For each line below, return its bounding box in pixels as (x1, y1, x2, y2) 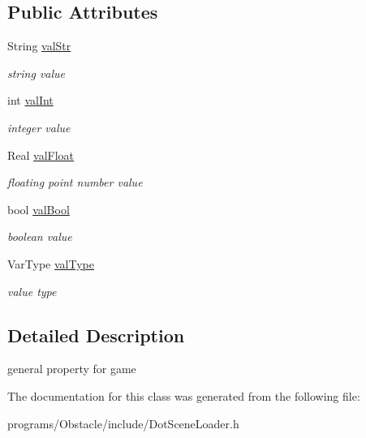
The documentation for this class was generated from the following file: (7, 387, 360, 404)
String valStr (7, 37, 71, 54)
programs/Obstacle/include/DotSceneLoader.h (7, 414, 239, 432)
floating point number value (7, 174, 143, 191)
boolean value (7, 228, 72, 245)
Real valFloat (7, 146, 75, 163)
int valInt (7, 92, 54, 109)
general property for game (7, 360, 136, 377)
